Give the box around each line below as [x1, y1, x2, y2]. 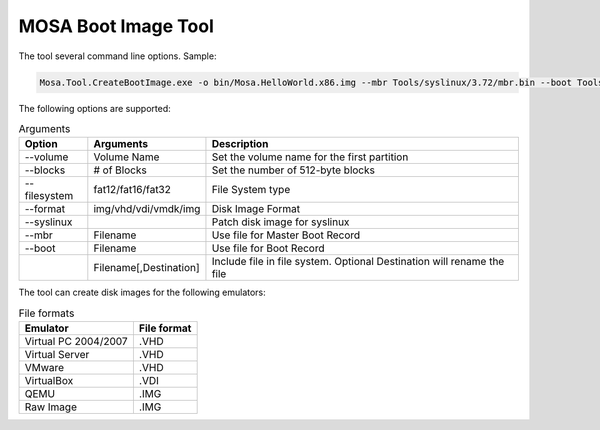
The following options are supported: [18, 102, 171, 114]
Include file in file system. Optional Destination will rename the [211, 255, 505, 269]
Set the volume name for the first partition [211, 150, 409, 164]
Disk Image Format [211, 202, 300, 216]
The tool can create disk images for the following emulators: [18, 286, 267, 299]
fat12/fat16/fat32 [93, 183, 172, 197]
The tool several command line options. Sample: [18, 50, 217, 62]
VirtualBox [24, 374, 74, 388]
